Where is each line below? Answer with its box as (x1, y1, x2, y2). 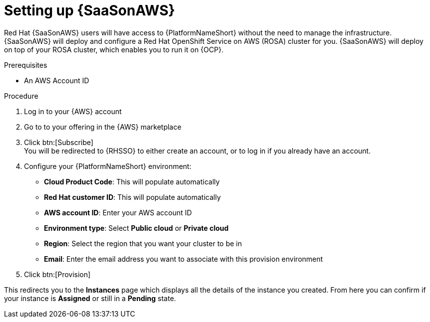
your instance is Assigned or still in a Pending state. (4, 294, 176, 303)
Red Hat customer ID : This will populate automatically (44, 192, 221, 201)
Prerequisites (4, 60, 47, 69)
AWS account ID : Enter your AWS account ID (44, 208, 192, 217)
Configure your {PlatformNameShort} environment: (24, 161, 192, 170)
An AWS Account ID (24, 76, 89, 85)
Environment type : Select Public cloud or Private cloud (44, 223, 229, 232)
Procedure (4, 91, 38, 100)
